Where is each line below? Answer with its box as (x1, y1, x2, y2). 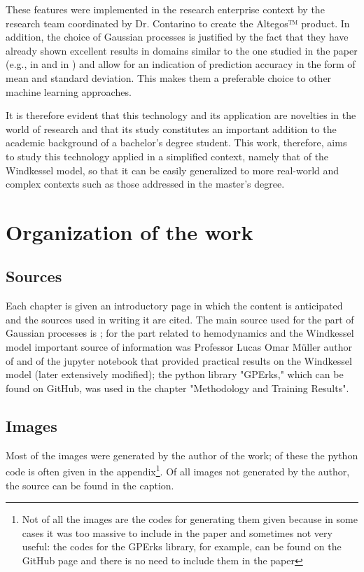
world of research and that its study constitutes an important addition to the (6, 121, 337, 136)
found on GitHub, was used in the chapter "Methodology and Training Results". (6, 380, 349, 395)
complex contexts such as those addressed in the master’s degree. (6, 176, 285, 191)
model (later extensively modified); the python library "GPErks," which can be (6, 367, 344, 382)
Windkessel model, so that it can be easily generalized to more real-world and (6, 162, 339, 177)
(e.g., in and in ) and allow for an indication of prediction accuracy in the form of (6, 57, 356, 71)
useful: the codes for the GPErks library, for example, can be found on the (22, 539, 342, 554)
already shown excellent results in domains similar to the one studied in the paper (6, 43, 358, 57)
